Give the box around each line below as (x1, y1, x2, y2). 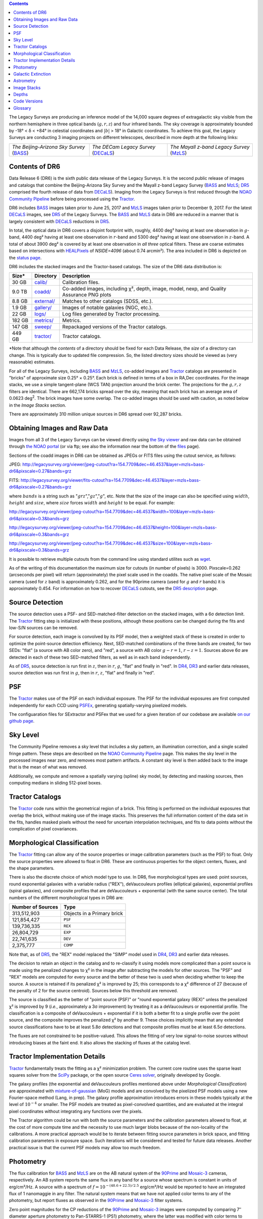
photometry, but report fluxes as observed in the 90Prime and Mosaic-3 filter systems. (9, 1198, 183, 1203)
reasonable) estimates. (9, 359, 55, 365)
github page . (9, 718, 35, 724)
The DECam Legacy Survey (92, 143, 156, 150)
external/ (34, 298, 56, 305)
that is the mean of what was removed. (9, 764, 87, 770)
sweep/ (34, 323, 52, 330)
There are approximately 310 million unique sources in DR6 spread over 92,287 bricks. (9, 411, 183, 417)
